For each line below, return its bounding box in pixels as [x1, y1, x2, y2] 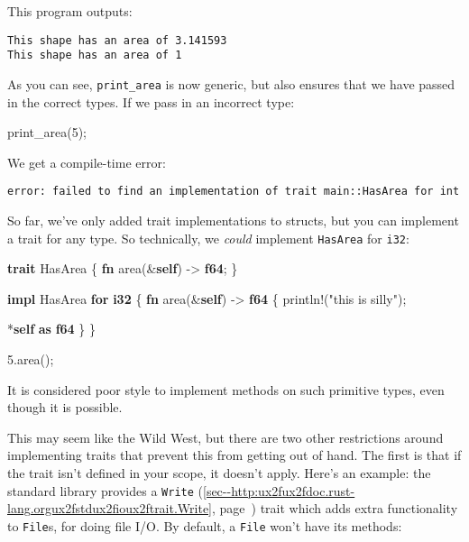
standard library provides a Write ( [7, 481, 203, 500]
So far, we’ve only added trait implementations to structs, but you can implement [7, 211, 459, 229]
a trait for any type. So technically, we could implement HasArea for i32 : [7, 228, 409, 247]
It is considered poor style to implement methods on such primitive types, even [7, 380, 445, 399]
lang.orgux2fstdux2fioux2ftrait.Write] [7, 499, 213, 518]
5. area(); [7, 350, 54, 369]
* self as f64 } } [7, 319, 97, 338]
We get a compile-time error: [7, 152, 166, 171]
